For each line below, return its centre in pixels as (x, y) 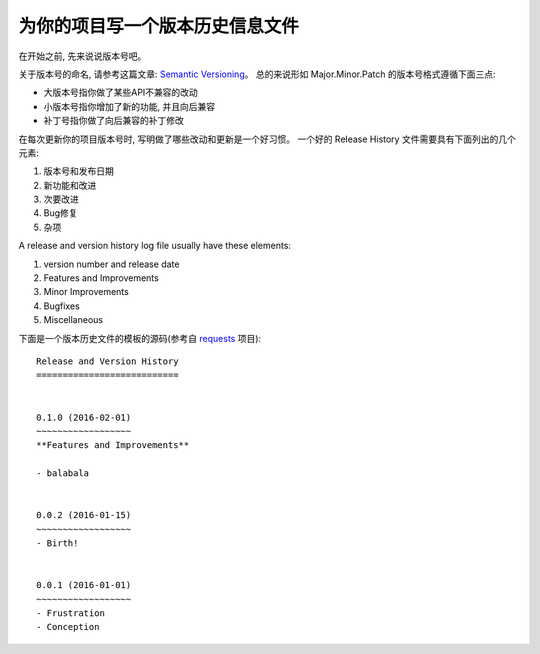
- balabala (63, 473)
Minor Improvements (86, 292)
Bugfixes (61, 306)
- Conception (68, 627)
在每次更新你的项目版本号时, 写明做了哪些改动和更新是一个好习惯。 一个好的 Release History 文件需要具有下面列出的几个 (267, 139)
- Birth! (57, 543)
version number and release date (111, 264)
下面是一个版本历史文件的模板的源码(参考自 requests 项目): (140, 338)
